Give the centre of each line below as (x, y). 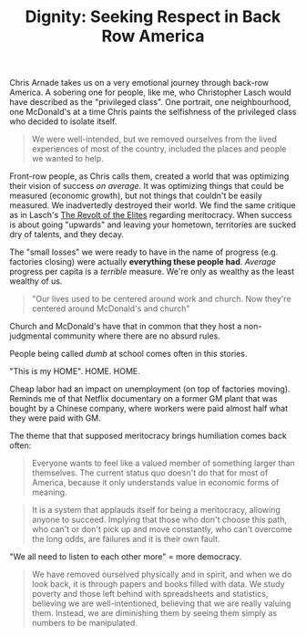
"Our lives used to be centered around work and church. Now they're (161, 299)
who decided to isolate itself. (63, 121)
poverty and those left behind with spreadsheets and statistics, (150, 594)
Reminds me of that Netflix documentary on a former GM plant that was (143, 399)
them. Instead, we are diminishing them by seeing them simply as (154, 613)
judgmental (31, 336)
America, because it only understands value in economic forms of (155, 483)
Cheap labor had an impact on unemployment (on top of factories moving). (150, 389)
